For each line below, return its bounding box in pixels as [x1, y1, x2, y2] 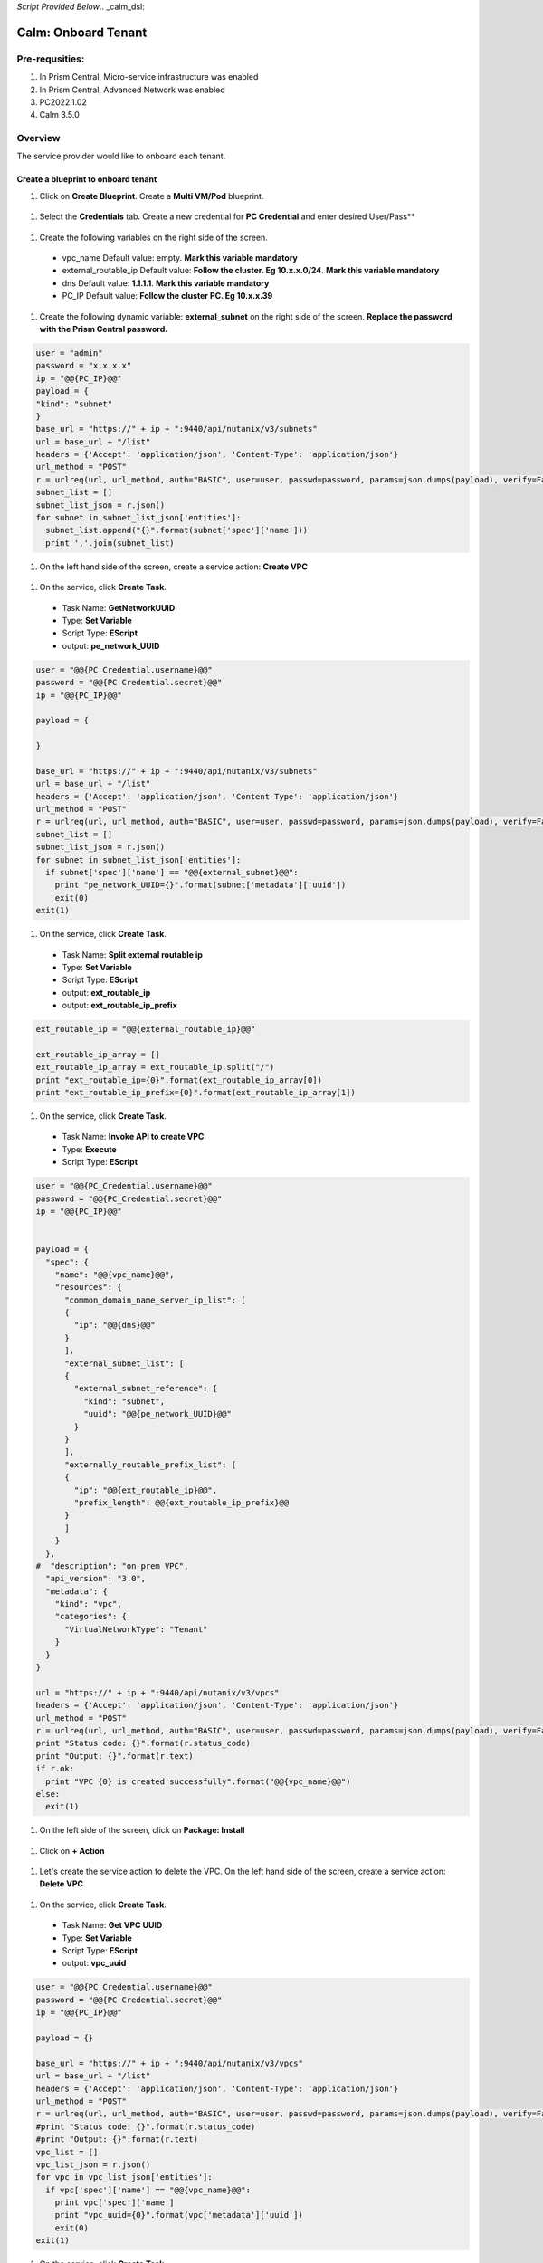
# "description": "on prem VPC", [35, 1561, 189, 1571]
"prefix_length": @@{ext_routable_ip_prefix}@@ [73, 1497, 290, 1507]
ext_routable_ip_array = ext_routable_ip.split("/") [35, 1062, 275, 1073]
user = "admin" [35, 348, 103, 358]
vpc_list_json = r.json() [35, 2159, 151, 2170]
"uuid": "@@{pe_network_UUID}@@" [82, 1408, 233, 1419]
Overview [16, 132, 61, 145]
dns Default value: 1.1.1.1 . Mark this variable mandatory [62, 277, 270, 289]
